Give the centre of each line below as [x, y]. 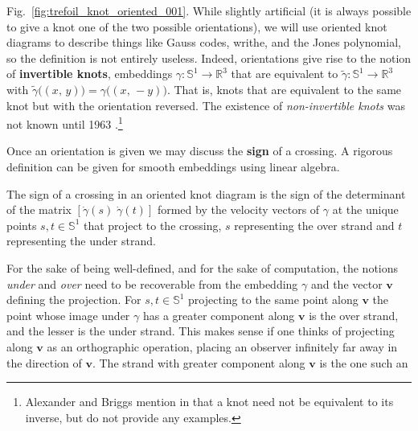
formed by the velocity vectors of [238, 209]
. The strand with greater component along [199, 362]
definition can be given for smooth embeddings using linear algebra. [173, 166]
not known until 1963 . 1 [65, 123]
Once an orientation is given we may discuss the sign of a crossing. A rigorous [200, 151]
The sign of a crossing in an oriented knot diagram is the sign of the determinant [206, 193]
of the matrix [39, 209]
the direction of [44, 362]
